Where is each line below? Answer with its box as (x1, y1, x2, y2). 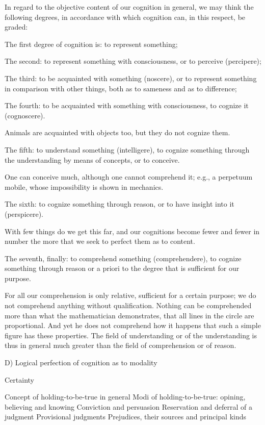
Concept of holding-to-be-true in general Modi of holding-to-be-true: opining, (5, 391, 246, 402)
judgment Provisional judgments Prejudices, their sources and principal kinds (5, 411, 246, 422)
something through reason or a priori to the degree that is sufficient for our (5, 263, 240, 273)
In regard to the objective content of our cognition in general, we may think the (5, 2, 254, 12)
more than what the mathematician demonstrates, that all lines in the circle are (5, 310, 254, 320)
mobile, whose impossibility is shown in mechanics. (5, 181, 164, 192)
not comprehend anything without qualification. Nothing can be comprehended (5, 300, 252, 311)
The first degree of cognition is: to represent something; (5, 38, 178, 49)
